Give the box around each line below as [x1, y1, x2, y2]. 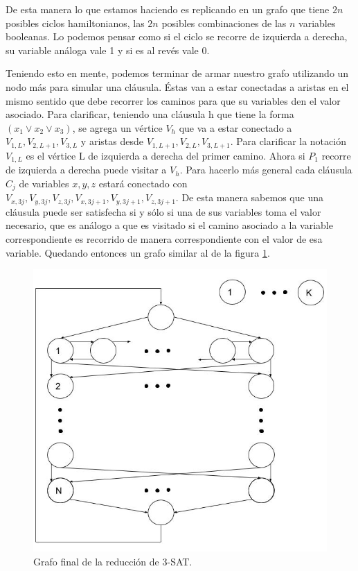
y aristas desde [80, 134, 143, 148]
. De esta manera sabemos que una [175, 190, 323, 205]
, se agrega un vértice [72, 120, 163, 135]
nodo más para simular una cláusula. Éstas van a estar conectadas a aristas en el [6, 79, 349, 94]
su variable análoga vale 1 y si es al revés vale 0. [6, 42, 210, 57]
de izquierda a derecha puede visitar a [6, 162, 167, 177]
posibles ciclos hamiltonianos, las [6, 15, 145, 30]
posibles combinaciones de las [161, 15, 287, 30]
